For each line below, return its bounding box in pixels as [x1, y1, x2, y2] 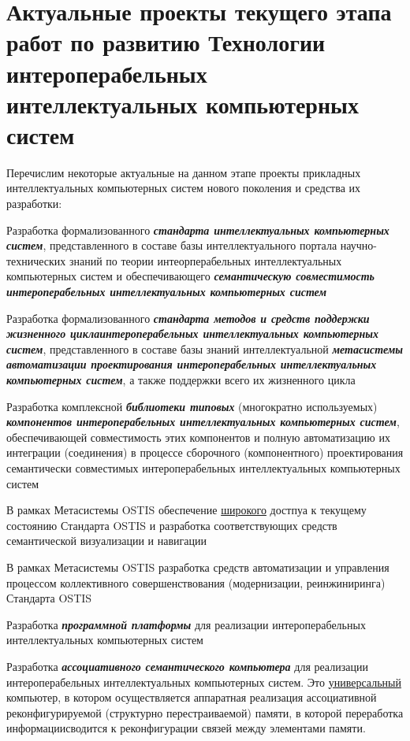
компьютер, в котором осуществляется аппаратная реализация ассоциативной [6, 689, 377, 706]
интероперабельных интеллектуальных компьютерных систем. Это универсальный [6, 673, 401, 690]
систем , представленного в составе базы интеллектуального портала [6, 237, 337, 254]
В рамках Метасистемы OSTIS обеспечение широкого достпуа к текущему [6, 502, 367, 518]
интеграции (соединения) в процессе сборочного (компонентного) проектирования [6, 444, 404, 461]
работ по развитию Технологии [6, 26, 326, 58]
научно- [340, 237, 377, 254]
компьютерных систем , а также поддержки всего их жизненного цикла [6, 372, 356, 387]
